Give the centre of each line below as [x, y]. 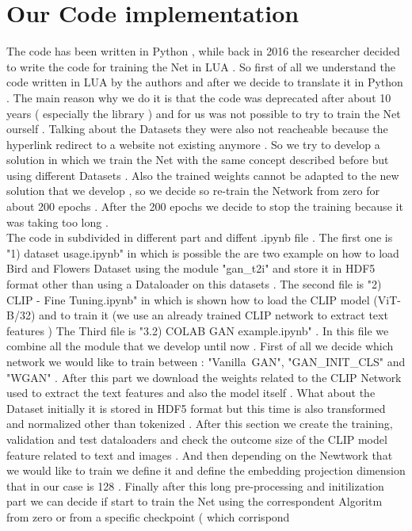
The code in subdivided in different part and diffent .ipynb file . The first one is [200, 237]
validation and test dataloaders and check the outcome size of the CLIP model [197, 439]
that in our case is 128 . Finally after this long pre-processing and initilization [195, 485]
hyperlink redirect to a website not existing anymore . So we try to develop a [193, 144]
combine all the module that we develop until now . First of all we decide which [200, 346]
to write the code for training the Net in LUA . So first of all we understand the [201, 66]
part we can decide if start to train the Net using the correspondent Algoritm [195, 501]
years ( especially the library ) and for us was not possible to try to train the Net [204, 113]
